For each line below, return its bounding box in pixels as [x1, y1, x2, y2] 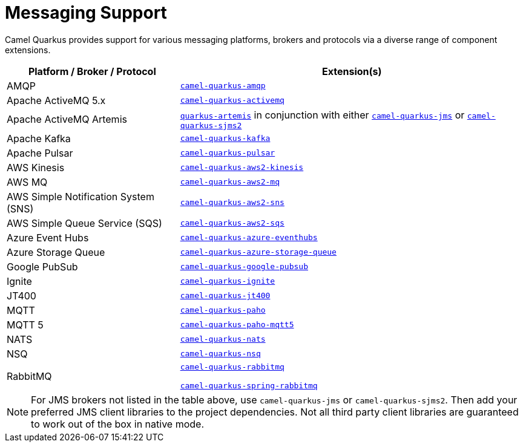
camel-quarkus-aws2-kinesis [180, 163, 304, 172]
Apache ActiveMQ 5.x [7, 94, 106, 106]
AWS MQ [7, 175, 48, 188]
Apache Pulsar [7, 146, 73, 159]
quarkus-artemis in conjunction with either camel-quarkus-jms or [180, 108, 465, 121]
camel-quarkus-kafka [180, 134, 271, 143]
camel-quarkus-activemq [180, 96, 285, 105]
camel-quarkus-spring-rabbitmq [180, 380, 318, 390]
